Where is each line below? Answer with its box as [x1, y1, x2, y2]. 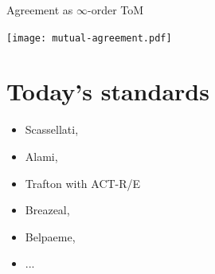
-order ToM [87, 2, 144, 18]
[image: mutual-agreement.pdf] [6, 32, 172, 44]
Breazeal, [25, 202, 70, 218]
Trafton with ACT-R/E [25, 174, 141, 191]
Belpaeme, [25, 228, 76, 245]
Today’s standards [6, 75, 209, 108]
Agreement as [6, 2, 73, 18]
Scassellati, [25, 121, 79, 138]
